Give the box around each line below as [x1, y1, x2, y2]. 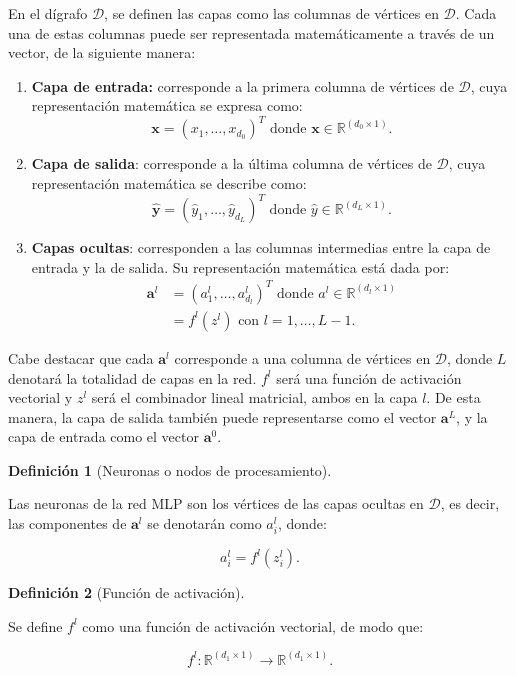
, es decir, [440, 493, 500, 514]
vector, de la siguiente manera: [8, 42, 196, 63]
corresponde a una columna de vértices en [174, 347, 431, 368]
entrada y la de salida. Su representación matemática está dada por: [31, 256, 450, 277]
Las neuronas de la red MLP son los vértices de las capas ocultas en [8, 493, 424, 514]
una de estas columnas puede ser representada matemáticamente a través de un [8, 22, 495, 43]
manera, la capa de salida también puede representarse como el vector [8, 406, 437, 427]
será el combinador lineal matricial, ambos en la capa [91, 387, 418, 408]
